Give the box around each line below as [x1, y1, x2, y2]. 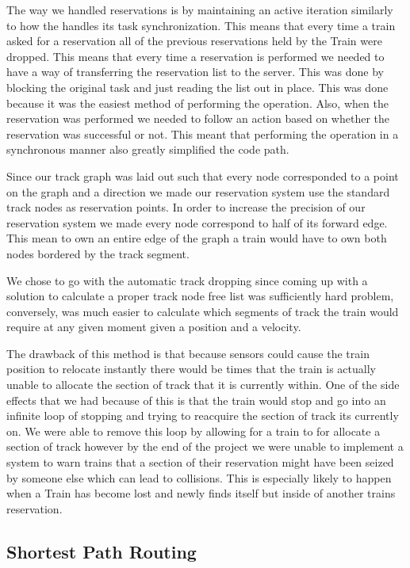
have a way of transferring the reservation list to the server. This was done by [6, 63, 384, 80]
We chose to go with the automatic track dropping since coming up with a [6, 272, 368, 288]
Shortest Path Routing [6, 539, 197, 563]
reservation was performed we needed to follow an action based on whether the [6, 110, 389, 127]
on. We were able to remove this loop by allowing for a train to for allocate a [6, 422, 381, 439]
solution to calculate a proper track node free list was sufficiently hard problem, [6, 288, 394, 304]
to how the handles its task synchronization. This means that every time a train [6, 17, 396, 33]
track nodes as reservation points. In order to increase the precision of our [6, 199, 366, 215]
